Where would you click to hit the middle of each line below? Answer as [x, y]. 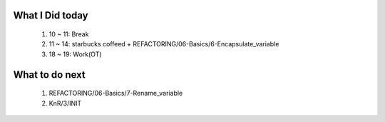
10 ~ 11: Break [69, 34]
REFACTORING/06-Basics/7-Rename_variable [116, 93]
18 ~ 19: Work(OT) [76, 54]
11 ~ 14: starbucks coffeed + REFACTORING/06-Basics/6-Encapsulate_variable [164, 44]
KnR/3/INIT [65, 103]
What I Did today [51, 15]
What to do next [49, 75]
